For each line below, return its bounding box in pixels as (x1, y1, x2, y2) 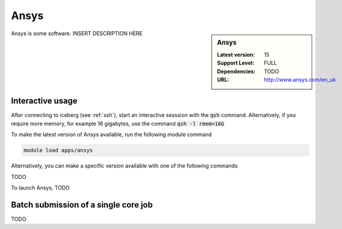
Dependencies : (217, 67, 256, 75)
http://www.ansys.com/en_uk (264, 76, 336, 83)
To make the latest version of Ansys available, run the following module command (11, 131, 212, 138)
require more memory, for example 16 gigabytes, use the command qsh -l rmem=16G (11, 120, 225, 127)
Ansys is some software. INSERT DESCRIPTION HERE (11, 30, 143, 37)
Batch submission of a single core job (11, 200, 153, 210)
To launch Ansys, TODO (11, 184, 70, 191)
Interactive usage (11, 96, 77, 106)
